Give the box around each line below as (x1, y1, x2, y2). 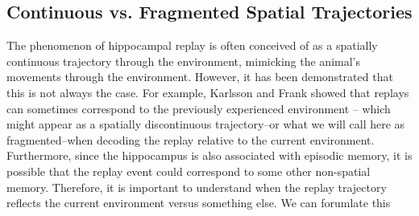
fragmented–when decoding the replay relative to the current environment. (6, 131, 375, 148)
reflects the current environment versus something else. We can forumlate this (6, 194, 391, 211)
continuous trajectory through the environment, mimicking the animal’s (6, 52, 361, 69)
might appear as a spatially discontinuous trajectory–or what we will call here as (6, 116, 405, 132)
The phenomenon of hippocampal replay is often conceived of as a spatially (6, 37, 378, 54)
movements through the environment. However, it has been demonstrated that (6, 68, 393, 85)
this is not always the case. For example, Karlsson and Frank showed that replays (6, 84, 409, 100)
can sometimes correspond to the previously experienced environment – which (6, 100, 391, 116)
